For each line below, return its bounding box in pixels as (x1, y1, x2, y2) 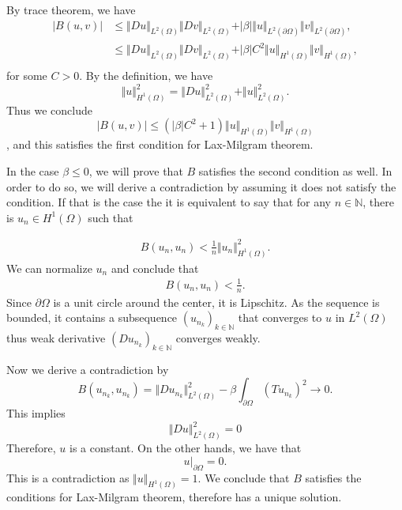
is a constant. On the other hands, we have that (70, 440, 302, 456)
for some (6, 66, 47, 83)
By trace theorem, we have (6, 2, 136, 17)
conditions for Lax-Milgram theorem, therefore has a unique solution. (6, 489, 342, 505)
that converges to (238, 309, 322, 326)
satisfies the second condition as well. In (198, 162, 393, 179)
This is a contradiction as (6, 469, 130, 485)
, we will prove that (88, 162, 183, 179)
